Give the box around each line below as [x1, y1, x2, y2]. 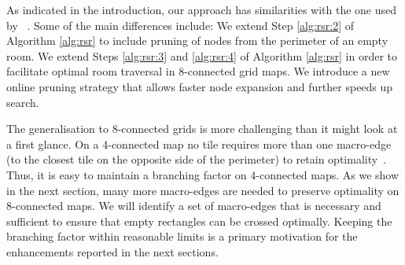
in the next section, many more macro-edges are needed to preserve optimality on [6, 182, 399, 198]
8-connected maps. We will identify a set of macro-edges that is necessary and [6, 197, 381, 214]
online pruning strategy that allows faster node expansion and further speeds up [6, 78, 393, 94]
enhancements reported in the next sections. [6, 243, 219, 259]
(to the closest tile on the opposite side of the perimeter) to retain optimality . [6, 151, 387, 167]
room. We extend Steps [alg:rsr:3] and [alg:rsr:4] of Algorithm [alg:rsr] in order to [6, 47, 398, 64]
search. [6, 94, 39, 110]
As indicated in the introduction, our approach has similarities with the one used [6, 2, 397, 17]
